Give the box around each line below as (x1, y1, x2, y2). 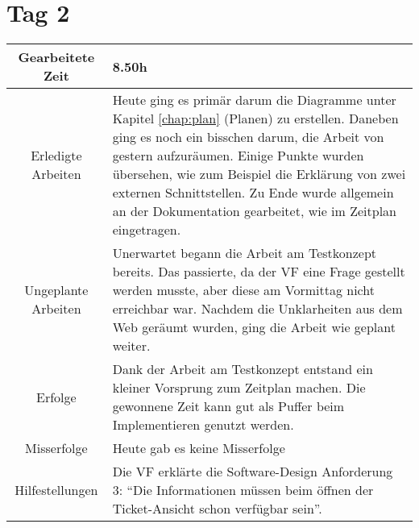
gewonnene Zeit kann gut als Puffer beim (112, 397, 345, 416)
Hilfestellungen (15, 480, 98, 500)
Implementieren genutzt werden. (112, 415, 294, 434)
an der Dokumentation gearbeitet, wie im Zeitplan (112, 202, 397, 221)
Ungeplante (24, 281, 89, 300)
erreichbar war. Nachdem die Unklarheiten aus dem (112, 299, 403, 318)
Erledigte (31, 146, 82, 165)
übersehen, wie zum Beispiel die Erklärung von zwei (112, 164, 406, 184)
